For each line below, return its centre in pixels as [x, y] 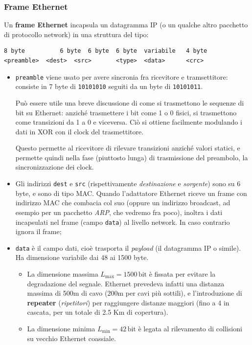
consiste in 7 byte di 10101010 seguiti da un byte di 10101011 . [109, 86]
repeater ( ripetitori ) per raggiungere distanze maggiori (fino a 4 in [128, 302]
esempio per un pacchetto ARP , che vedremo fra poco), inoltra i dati [119, 212]
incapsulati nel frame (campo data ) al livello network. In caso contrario [123, 222]
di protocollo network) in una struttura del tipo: [76, 34]
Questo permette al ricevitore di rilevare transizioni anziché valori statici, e [128, 148]
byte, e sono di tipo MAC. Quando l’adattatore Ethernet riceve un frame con [131, 193]
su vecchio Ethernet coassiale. [71, 338]
